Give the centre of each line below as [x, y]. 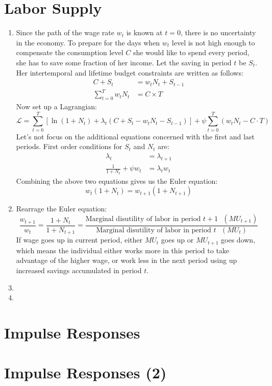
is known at [144, 32]
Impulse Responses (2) [85, 372]
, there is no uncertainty [218, 32]
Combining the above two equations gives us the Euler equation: [117, 180]
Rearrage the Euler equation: [61, 209]
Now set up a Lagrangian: [56, 106]
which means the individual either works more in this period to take [123, 250]
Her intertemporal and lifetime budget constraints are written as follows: [130, 72]
